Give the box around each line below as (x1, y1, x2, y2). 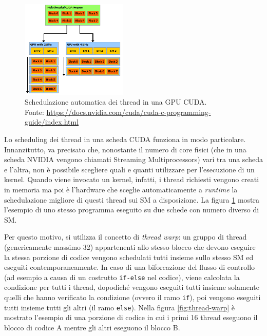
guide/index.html (25, 116, 79, 127)
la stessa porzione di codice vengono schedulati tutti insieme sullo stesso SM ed (4, 251, 254, 262)
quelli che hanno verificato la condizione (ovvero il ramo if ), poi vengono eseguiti (4, 291, 261, 302)
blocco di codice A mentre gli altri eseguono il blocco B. (4, 322, 180, 332)
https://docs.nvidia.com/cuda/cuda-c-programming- (46, 106, 211, 117)
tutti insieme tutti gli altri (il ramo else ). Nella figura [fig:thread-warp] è (4, 302, 235, 312)
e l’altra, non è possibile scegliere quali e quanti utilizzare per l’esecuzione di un (4, 164, 255, 174)
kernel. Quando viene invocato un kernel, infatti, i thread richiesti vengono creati (4, 174, 259, 185)
